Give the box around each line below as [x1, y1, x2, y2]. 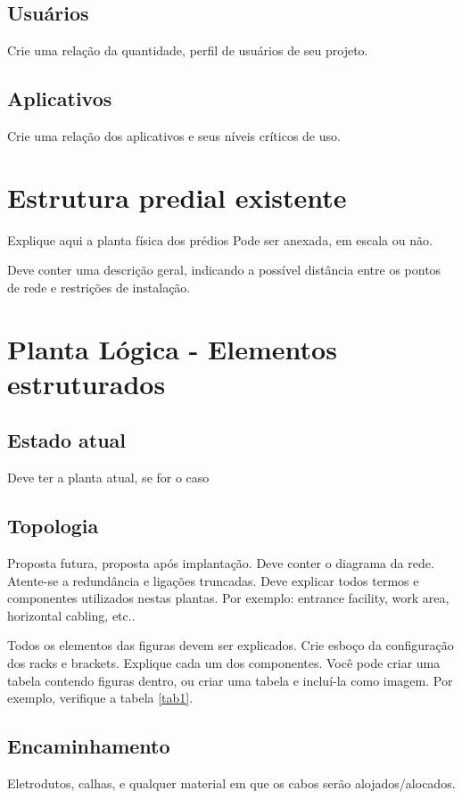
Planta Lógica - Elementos [7, 330, 337, 367]
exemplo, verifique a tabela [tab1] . [7, 688, 194, 707]
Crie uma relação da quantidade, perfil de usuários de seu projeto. [7, 41, 368, 60]
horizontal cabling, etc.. [7, 605, 136, 624]
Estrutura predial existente [7, 178, 347, 215]
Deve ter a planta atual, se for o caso [7, 468, 210, 487]
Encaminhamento [7, 732, 170, 760]
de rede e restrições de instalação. [7, 277, 191, 296]
